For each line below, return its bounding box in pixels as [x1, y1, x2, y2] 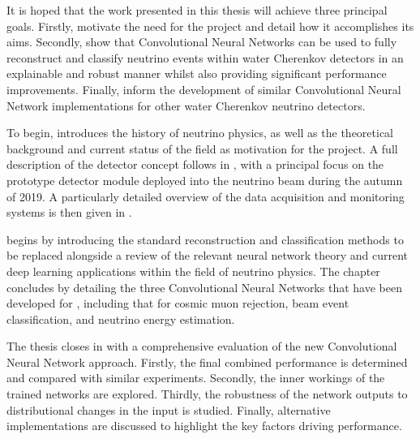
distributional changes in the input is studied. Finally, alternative [6, 401, 331, 418]
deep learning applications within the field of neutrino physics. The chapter [6, 262, 380, 279]
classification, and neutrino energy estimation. [6, 310, 235, 327]
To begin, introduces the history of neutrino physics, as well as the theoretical [6, 124, 394, 141]
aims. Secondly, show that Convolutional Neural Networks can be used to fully [6, 33, 397, 50]
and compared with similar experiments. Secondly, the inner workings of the [6, 369, 385, 386]
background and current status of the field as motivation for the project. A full [6, 140, 398, 157]
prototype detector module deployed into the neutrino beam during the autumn [6, 171, 403, 188]
